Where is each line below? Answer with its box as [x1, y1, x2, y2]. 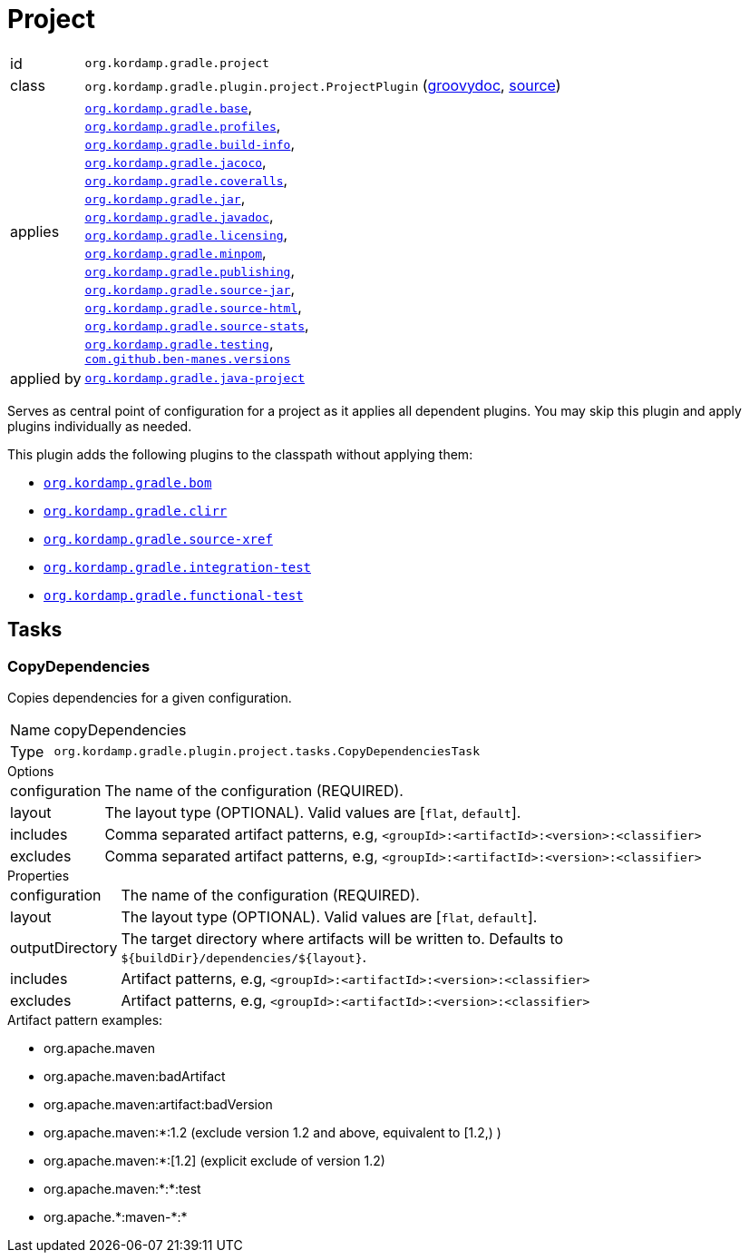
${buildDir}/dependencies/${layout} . [121, 947, 367, 966]
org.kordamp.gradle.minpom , [84, 242, 267, 261]
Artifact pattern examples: [7, 1011, 163, 1028]
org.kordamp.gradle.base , [84, 97, 253, 116]
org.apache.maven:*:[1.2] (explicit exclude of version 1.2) [44, 1152, 385, 1168]
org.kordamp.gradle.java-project [84, 371, 306, 386]
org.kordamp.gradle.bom [44, 475, 212, 490]
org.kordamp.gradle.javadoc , [84, 206, 274, 225]
